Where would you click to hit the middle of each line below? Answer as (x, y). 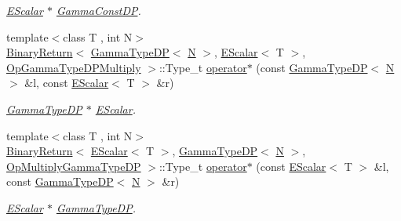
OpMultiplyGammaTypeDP (74, 166)
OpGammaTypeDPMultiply (74, 67)
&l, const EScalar (67, 83)
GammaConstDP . (98, 10)
